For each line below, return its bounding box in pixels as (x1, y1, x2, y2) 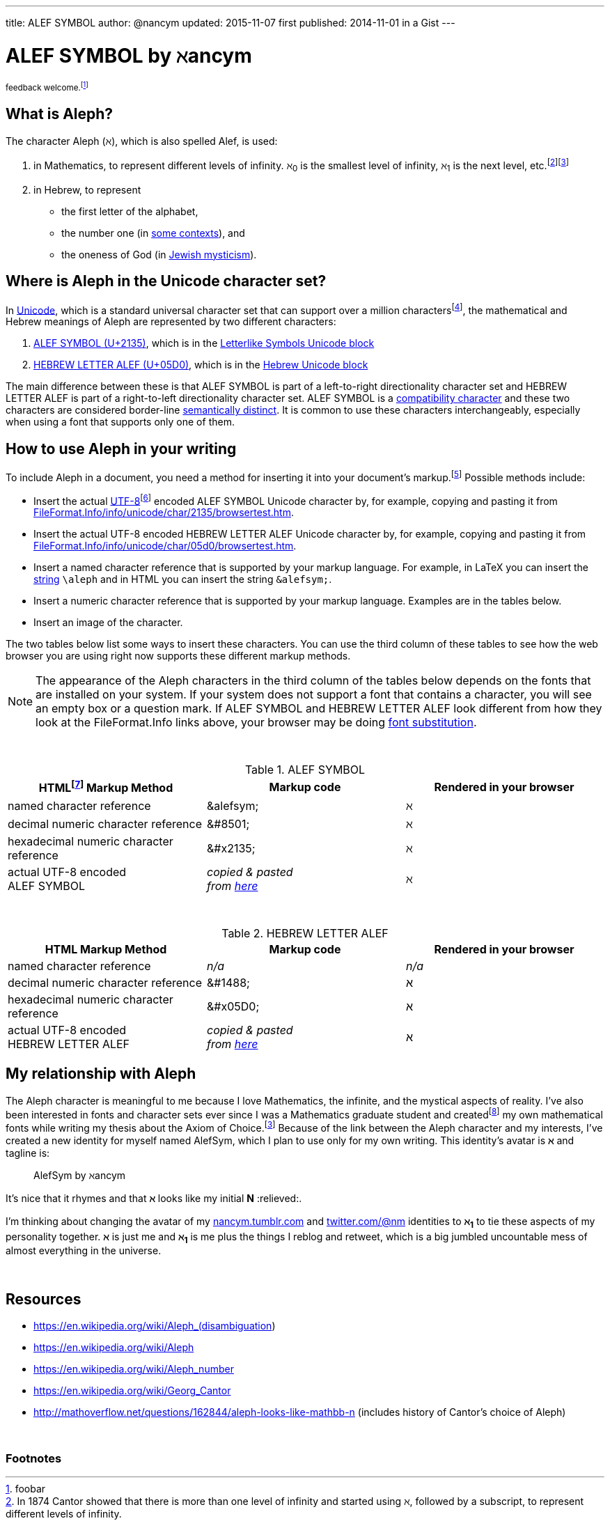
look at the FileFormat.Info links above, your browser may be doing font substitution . (36, 715, 477, 730)
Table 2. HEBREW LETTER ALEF (221, 926, 389, 940)
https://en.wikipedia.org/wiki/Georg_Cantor (33, 1384, 231, 1397)
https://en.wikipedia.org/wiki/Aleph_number (33, 1363, 234, 1375)
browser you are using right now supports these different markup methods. (6, 650, 351, 662)
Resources (6, 1290, 81, 1308)
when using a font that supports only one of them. (6, 416, 235, 428)
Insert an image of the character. (33, 616, 183, 629)
